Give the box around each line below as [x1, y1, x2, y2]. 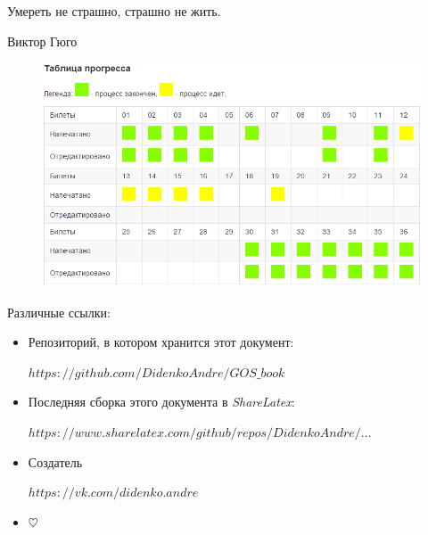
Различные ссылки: [7, 302, 111, 321]
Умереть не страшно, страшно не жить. [7, 2, 221, 20]
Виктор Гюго [7, 31, 78, 50]
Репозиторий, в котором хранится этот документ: [28, 333, 294, 351]
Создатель [28, 452, 83, 471]
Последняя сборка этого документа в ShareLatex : [28, 392, 295, 411]
